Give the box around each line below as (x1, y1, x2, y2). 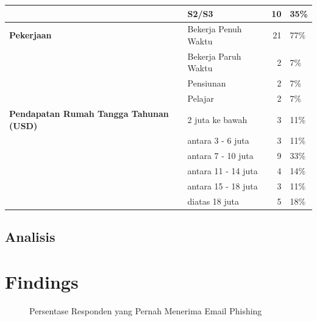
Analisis (5, 227, 55, 246)
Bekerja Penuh (187, 23, 242, 35)
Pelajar (187, 92, 214, 105)
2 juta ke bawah (187, 113, 248, 125)
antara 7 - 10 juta (187, 149, 254, 162)
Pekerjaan (9, 29, 52, 41)
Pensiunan (187, 77, 226, 90)
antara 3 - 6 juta (187, 134, 249, 147)
